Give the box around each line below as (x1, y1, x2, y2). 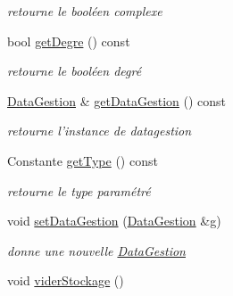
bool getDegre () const (7, 31, 130, 50)
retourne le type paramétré (7, 181, 151, 200)
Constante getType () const (7, 151, 158, 169)
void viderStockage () (7, 271, 124, 290)
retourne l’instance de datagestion (7, 121, 192, 140)
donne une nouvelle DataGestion (7, 241, 186, 259)
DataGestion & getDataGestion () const (7, 91, 227, 110)
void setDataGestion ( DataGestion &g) (7, 211, 221, 230)
